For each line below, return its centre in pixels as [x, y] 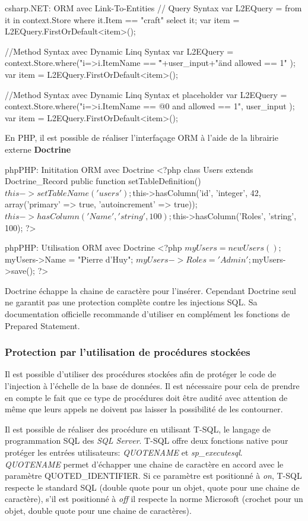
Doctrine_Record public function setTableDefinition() [103, 181]
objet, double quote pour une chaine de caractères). [98, 510]
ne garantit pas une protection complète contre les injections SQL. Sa [131, 302]
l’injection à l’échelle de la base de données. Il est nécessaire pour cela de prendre [152, 386]
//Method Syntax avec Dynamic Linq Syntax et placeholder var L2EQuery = [146, 94]
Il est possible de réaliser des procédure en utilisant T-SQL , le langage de [138, 429]
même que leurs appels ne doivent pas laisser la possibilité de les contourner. [144, 409]
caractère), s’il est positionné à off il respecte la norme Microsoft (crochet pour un [154, 499]
